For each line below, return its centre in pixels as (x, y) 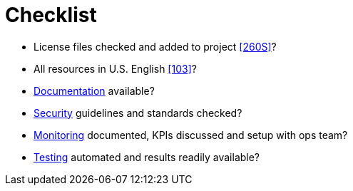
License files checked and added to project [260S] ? (155, 46)
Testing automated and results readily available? (147, 157)
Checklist (51, 15)
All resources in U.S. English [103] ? (115, 68)
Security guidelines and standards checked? (138, 113)
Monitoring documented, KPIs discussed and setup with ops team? (191, 135)
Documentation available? (94, 91)
